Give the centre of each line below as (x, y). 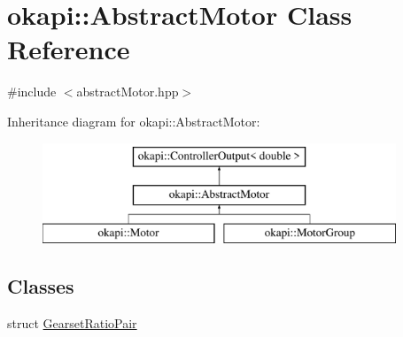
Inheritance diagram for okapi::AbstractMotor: (134, 121)
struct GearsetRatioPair (72, 322)
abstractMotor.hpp (128, 92)
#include (32, 92)
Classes (41, 285)
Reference (69, 49)
